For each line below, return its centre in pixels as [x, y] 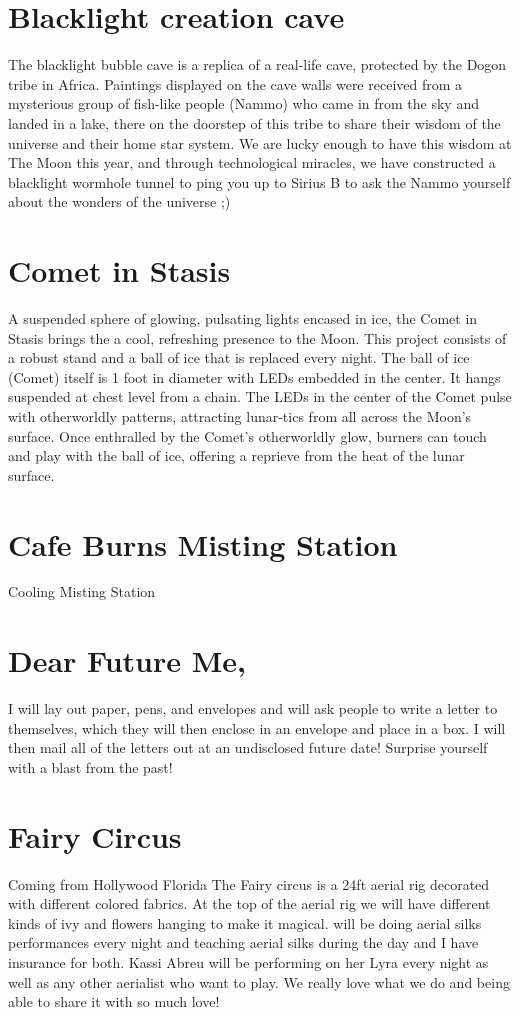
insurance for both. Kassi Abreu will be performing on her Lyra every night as [248, 962]
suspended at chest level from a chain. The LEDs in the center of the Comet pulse [260, 396]
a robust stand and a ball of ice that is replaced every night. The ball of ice [239, 357]
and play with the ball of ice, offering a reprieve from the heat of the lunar [236, 455]
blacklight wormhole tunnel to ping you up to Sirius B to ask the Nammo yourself [259, 181]
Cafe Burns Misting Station [203, 543]
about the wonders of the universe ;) [119, 201]
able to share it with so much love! [114, 1001]
